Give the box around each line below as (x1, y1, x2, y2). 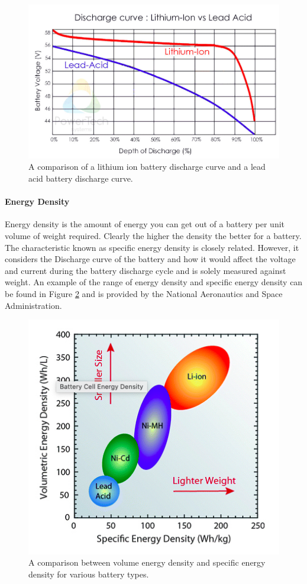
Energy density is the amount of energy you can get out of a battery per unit (5, 218, 285, 230)
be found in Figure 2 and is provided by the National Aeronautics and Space (5, 288, 283, 300)
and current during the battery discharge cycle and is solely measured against (5, 264, 286, 276)
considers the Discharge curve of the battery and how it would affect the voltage (5, 253, 296, 265)
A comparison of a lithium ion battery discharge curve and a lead (28, 160, 266, 173)
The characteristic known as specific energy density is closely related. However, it (5, 241, 299, 253)
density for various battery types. (28, 567, 149, 580)
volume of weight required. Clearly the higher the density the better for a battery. (5, 230, 302, 242)
